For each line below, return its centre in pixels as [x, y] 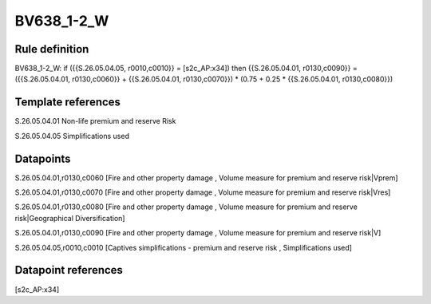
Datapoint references [69, 270]
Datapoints [43, 158]
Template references [68, 103]
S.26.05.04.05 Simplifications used [72, 136]
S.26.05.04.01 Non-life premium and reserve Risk [95, 121]
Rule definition [52, 49]
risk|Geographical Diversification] [70, 218]
